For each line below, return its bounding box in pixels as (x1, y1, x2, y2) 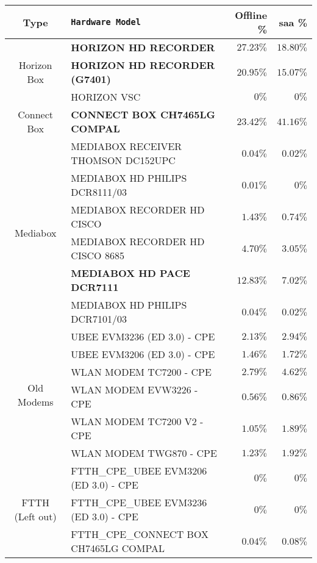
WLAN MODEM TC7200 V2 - (71, 414, 204, 428)
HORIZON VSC (71, 90, 141, 104)
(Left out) (14, 509, 57, 523)
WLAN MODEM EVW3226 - (71, 382, 198, 396)
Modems (17, 395, 54, 409)
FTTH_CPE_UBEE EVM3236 (71, 495, 207, 509)
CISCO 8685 (71, 248, 124, 262)
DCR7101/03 (71, 312, 127, 326)
